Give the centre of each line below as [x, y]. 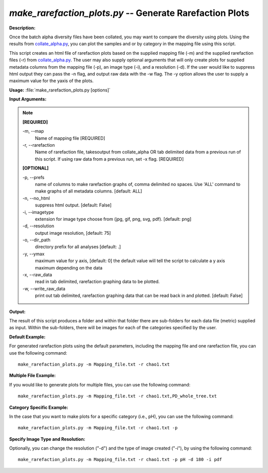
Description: [22, 28]
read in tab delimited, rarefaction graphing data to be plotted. [97, 282]
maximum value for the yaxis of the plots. [51, 81]
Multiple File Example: [33, 376]
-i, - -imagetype [38, 212]
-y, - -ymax [33, 254]
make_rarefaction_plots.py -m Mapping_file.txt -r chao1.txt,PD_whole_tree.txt [117, 396]
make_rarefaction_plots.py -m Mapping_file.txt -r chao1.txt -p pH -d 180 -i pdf [120, 460]
